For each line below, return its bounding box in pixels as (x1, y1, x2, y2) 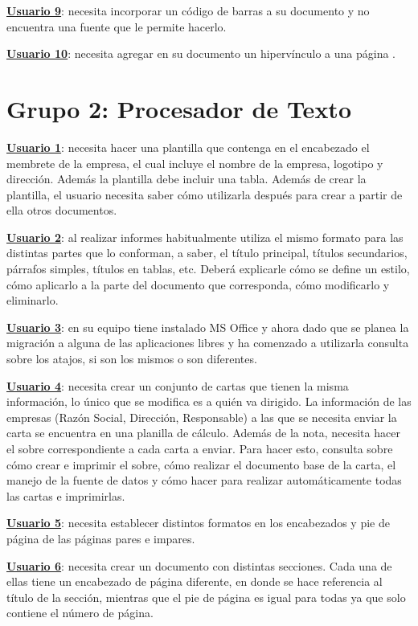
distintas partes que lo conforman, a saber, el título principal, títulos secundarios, (6, 244, 408, 261)
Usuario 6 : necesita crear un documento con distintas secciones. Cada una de (6, 557, 392, 574)
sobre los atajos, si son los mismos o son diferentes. (6, 350, 257, 367)
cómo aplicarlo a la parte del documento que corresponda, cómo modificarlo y (6, 276, 390, 293)
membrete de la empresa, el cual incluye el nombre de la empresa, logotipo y (6, 154, 383, 171)
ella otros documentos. (6, 202, 117, 219)
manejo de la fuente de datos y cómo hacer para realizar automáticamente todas (6, 472, 402, 489)
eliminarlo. (6, 292, 59, 309)
